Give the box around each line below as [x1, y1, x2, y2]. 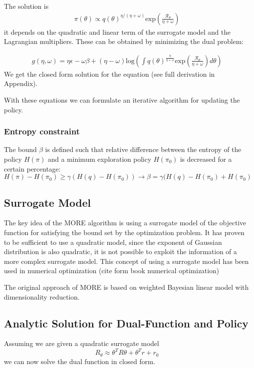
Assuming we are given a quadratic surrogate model [4, 338, 159, 348]
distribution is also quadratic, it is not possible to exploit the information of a [4, 246, 237, 257]
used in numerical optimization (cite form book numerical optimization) [4, 265, 219, 276]
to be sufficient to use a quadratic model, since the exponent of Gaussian [4, 237, 222, 247]
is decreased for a [180, 154, 232, 164]
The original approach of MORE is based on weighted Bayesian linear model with [4, 281, 249, 292]
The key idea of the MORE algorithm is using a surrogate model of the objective [4, 217, 246, 228]
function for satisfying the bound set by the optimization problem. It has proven [4, 227, 245, 238]
